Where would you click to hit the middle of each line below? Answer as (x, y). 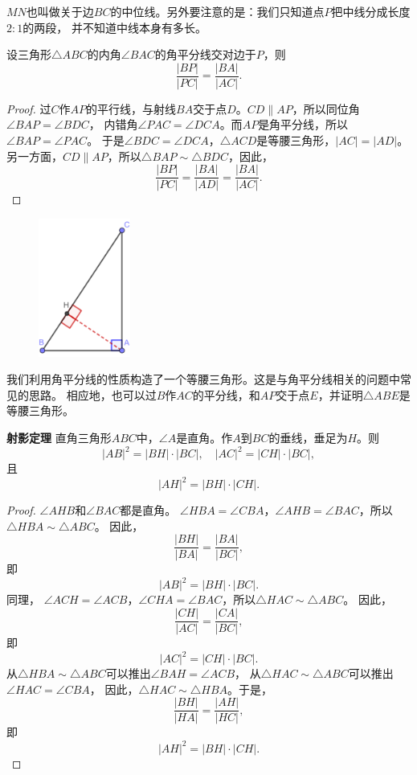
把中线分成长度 (371, 11)
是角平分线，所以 (303, 124)
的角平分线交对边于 (205, 54)
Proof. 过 (29, 108)
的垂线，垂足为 (308, 437)
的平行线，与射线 (131, 108)
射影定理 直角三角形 (59, 437)
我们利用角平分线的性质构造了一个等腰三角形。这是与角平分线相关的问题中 (203, 379)
